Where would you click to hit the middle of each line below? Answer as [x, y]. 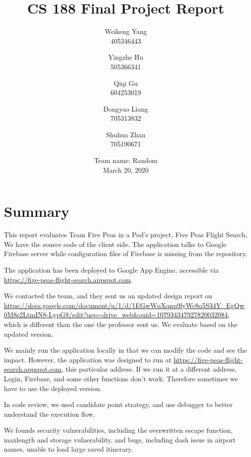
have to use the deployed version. [53, 388]
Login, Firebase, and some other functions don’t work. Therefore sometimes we [121, 378]
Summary [37, 211]
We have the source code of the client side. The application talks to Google [115, 244]
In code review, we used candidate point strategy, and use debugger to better [118, 404]
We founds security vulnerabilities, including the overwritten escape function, [118, 430]
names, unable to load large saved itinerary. [68, 449]
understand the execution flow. [50, 414]
